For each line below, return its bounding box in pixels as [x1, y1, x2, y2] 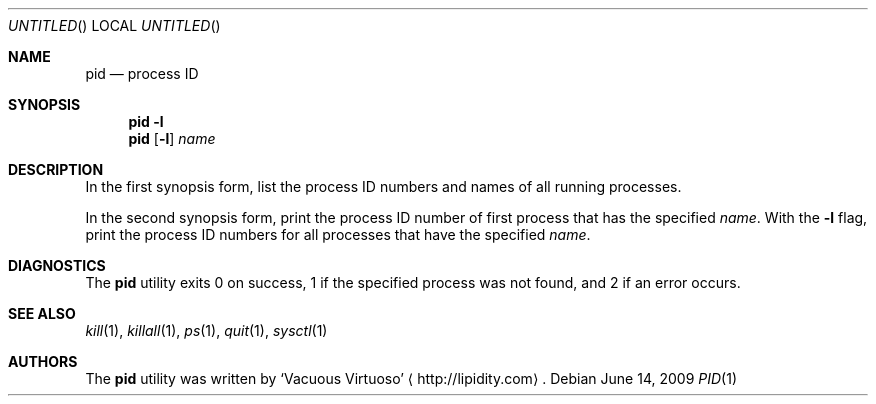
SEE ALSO [8, 305, 76, 322]
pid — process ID [85, 65, 199, 82]
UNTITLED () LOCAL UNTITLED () [8, 17, 221, 34]
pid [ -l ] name [128, 130, 216, 147]
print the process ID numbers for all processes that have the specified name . [85, 226, 591, 243]
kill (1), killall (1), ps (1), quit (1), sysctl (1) [85, 322, 328, 339]
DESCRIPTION [8, 161, 104, 178]
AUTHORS [8, 353, 78, 370]
